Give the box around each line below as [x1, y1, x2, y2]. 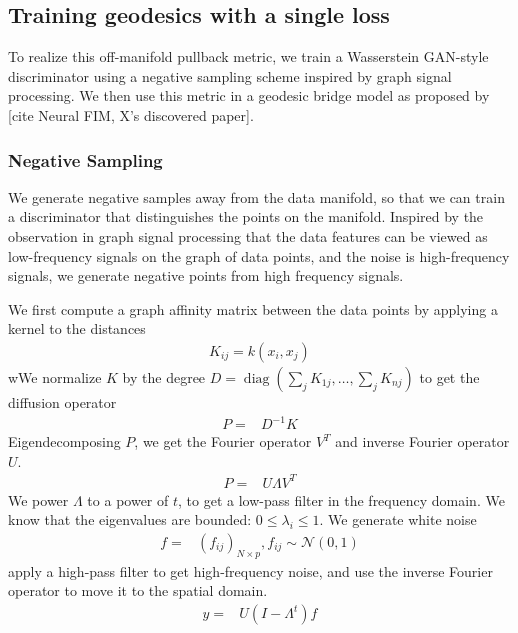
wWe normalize [8, 366, 102, 387]
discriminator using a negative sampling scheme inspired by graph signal [8, 65, 452, 86]
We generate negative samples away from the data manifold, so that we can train [8, 186, 505, 207]
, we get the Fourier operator [134, 431, 312, 452]
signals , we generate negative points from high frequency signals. [8, 265, 404, 286]
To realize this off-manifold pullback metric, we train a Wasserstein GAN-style [8, 46, 489, 67]
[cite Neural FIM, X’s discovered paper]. [8, 104, 254, 125]
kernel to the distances [8, 318, 146, 339]
